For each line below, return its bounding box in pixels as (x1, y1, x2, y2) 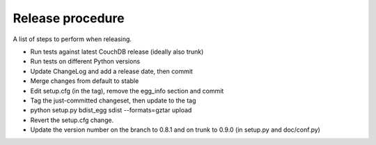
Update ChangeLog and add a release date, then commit (30, 67, 193, 75)
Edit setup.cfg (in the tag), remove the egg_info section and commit (30, 86, 224, 95)
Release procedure (13, 10, 125, 26)
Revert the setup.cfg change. (30, 116, 114, 124)
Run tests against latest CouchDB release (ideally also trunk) (30, 47, 204, 56)
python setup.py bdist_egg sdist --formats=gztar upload (30, 106, 192, 114)
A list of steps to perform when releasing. (13, 35, 132, 43)
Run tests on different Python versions (30, 57, 141, 66)
